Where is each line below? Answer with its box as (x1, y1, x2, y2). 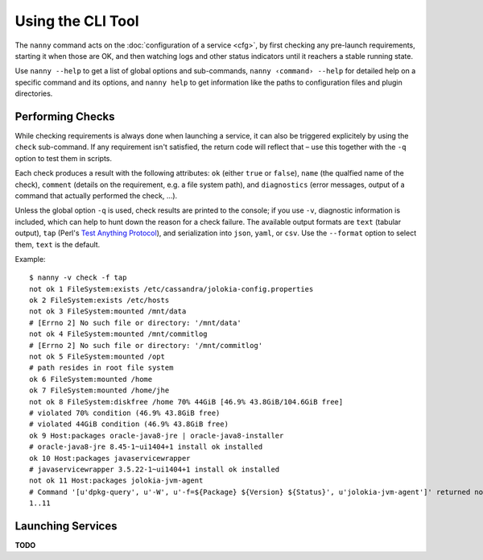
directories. (14, 89, 53, 98)
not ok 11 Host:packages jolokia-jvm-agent (29, 476, 204, 485)
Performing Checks (14, 110, 115, 123)
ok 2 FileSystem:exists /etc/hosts (29, 296, 170, 305)
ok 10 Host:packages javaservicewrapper (29, 454, 191, 463)
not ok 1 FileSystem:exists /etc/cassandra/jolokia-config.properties (29, 284, 314, 293)
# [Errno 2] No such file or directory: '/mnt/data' (29, 318, 242, 327)
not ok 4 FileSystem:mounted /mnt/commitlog (29, 330, 208, 338)
